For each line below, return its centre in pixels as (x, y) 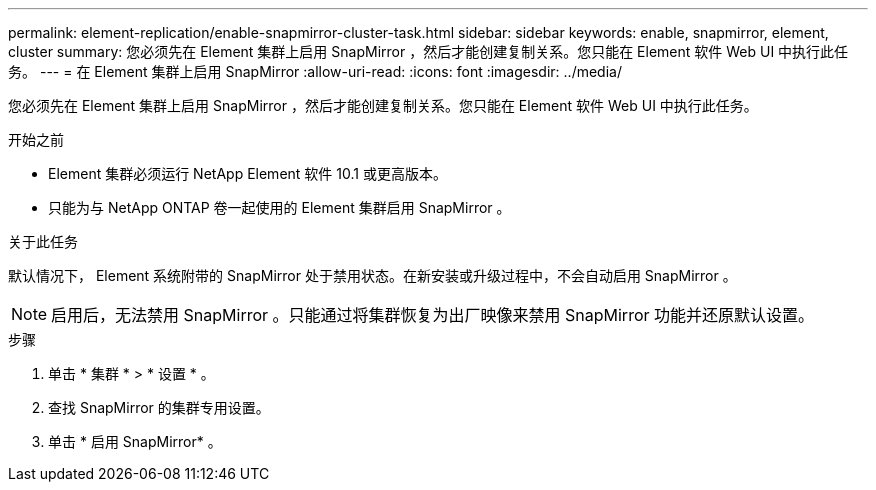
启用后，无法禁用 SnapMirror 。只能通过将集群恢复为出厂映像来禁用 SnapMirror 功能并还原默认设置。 (433, 315)
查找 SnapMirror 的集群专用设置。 (159, 407)
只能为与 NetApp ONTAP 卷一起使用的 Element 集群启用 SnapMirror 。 (279, 207)
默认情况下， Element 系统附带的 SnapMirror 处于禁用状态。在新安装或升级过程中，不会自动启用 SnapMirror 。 (372, 275)
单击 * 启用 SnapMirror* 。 (135, 441)
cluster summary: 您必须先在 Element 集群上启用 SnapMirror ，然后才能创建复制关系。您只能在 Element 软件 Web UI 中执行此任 (428, 51)
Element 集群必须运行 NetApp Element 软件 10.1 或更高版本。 (247, 173)
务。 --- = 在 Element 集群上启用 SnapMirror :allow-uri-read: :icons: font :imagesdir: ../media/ (315, 71)
